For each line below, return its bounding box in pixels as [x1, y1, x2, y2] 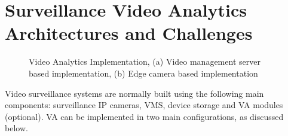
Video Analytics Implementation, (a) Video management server [29, 55, 261, 68]
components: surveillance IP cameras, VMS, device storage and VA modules [5, 99, 283, 111]
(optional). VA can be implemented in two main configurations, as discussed [5, 110, 284, 122]
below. [5, 122, 28, 134]
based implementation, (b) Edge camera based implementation [29, 67, 258, 79]
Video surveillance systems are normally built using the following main [5, 87, 264, 99]
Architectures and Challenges [5, 21, 253, 45]
